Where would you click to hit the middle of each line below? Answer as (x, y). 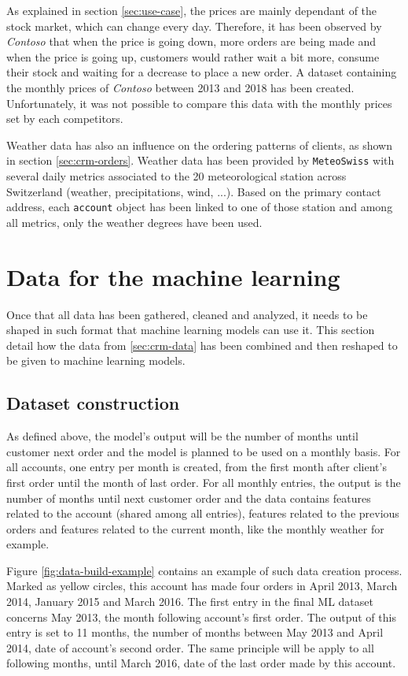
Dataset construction (93, 403)
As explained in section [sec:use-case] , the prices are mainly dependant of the (192, 10)
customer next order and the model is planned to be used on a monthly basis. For (204, 451)
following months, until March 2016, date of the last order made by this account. (201, 663)
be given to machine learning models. (96, 360)
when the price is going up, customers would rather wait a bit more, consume (193, 56)
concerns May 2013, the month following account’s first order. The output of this (201, 617)
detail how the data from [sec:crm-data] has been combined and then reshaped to (202, 345)
